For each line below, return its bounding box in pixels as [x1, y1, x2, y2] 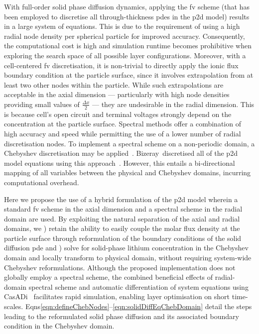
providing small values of [4, 99, 80, 109]
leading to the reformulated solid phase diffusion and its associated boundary [4, 311, 239, 321]
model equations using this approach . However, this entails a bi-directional [4, 157, 235, 168]
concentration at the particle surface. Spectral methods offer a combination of [4, 118, 241, 129]
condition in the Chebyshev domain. [4, 321, 115, 331]
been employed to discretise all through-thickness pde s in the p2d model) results [4, 11, 250, 21]
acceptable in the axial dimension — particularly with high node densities [4, 89, 230, 100]
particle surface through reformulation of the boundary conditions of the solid [4, 232, 242, 243]
